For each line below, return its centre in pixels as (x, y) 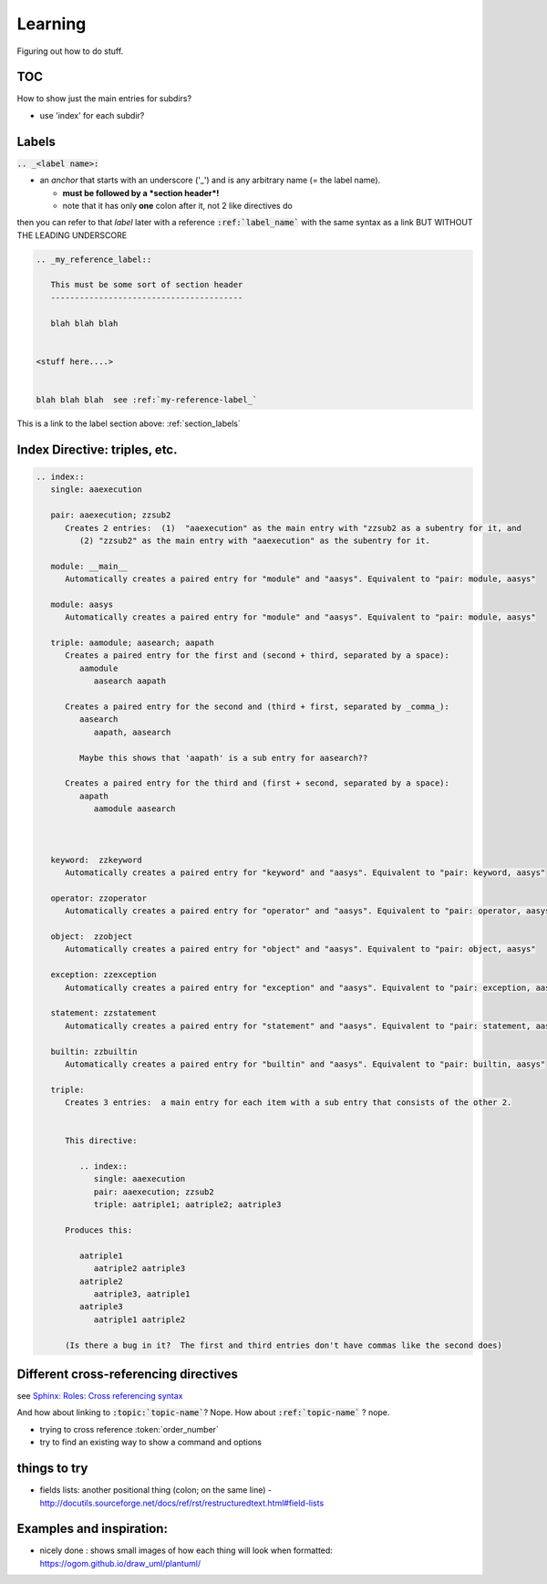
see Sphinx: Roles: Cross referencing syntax (100, 1396)
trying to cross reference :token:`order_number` (129, 1429)
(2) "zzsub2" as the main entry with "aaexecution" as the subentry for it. (254, 540)
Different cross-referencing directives (128, 1374)
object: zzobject (92, 937)
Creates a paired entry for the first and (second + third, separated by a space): (258, 656)
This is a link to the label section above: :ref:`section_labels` (129, 423)
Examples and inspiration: (93, 1529)
